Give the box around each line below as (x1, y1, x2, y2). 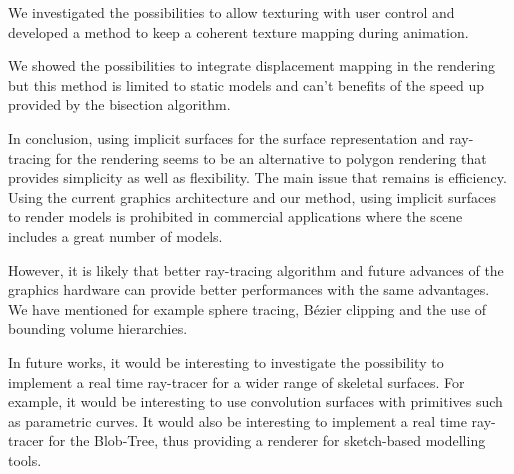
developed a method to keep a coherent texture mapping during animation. (8, 21, 469, 42)
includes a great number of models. (8, 225, 223, 246)
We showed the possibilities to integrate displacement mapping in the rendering (8, 55, 496, 76)
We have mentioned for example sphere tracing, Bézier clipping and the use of (8, 298, 487, 319)
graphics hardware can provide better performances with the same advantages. (8, 279, 490, 300)
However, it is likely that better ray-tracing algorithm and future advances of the (8, 259, 504, 280)
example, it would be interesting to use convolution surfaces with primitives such (8, 391, 503, 412)
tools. (8, 449, 42, 470)
